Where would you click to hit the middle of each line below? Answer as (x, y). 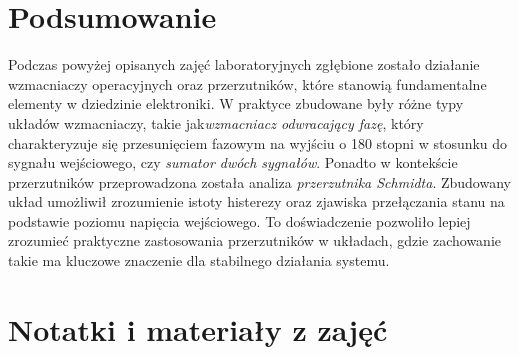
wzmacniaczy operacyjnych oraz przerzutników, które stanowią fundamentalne (247, 83)
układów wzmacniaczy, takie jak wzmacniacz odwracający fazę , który (216, 122)
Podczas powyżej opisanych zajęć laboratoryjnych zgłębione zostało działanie (244, 64)
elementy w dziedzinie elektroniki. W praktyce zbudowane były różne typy (236, 103)
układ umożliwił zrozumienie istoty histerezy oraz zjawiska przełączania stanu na (256, 201)
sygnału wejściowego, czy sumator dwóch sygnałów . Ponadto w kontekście (233, 162)
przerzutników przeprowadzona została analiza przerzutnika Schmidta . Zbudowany (259, 181)
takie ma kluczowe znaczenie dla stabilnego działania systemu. (199, 260)
